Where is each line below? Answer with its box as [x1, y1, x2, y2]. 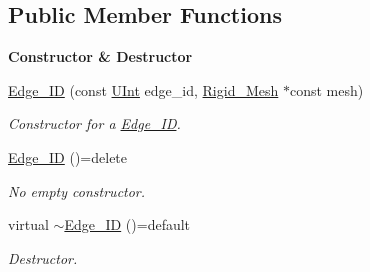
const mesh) [289, 79, 364, 100]
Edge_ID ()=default [64, 214, 191, 235]
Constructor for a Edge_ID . [8, 113, 181, 134]
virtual [8, 214, 49, 235]
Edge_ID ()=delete [8, 146, 128, 167]
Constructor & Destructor [8, 46, 193, 67]
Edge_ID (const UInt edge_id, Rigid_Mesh [8, 79, 279, 100]
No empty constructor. [8, 180, 146, 201]
